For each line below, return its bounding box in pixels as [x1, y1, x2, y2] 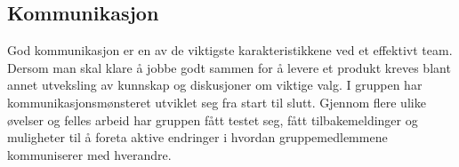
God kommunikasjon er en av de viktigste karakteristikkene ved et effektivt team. [7, 41, 453, 60]
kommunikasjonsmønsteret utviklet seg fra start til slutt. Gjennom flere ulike [7, 92, 426, 111]
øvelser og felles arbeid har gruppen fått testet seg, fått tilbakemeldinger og [7, 110, 418, 129]
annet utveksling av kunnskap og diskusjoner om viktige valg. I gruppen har [7, 76, 423, 94]
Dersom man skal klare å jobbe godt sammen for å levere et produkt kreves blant [7, 58, 451, 76]
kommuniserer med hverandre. [7, 145, 172, 163]
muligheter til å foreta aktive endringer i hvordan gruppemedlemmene [7, 128, 388, 147]
